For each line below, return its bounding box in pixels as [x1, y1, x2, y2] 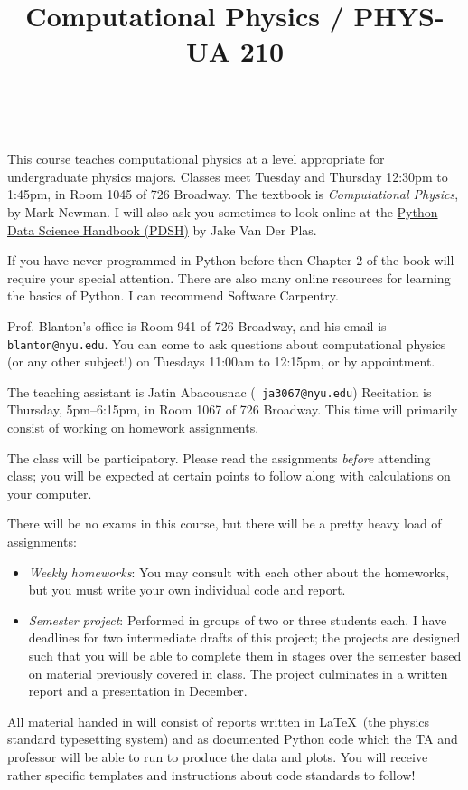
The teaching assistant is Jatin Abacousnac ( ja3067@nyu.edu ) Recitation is [7, 382, 432, 401]
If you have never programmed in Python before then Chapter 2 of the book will [7, 251, 454, 270]
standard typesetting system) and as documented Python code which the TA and [7, 729, 458, 748]
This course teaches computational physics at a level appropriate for [7, 149, 385, 168]
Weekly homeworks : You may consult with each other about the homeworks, [28, 562, 450, 581]
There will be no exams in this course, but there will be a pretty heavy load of [7, 514, 442, 533]
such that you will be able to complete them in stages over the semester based [28, 645, 462, 664]
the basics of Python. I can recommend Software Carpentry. [7, 286, 339, 305]
